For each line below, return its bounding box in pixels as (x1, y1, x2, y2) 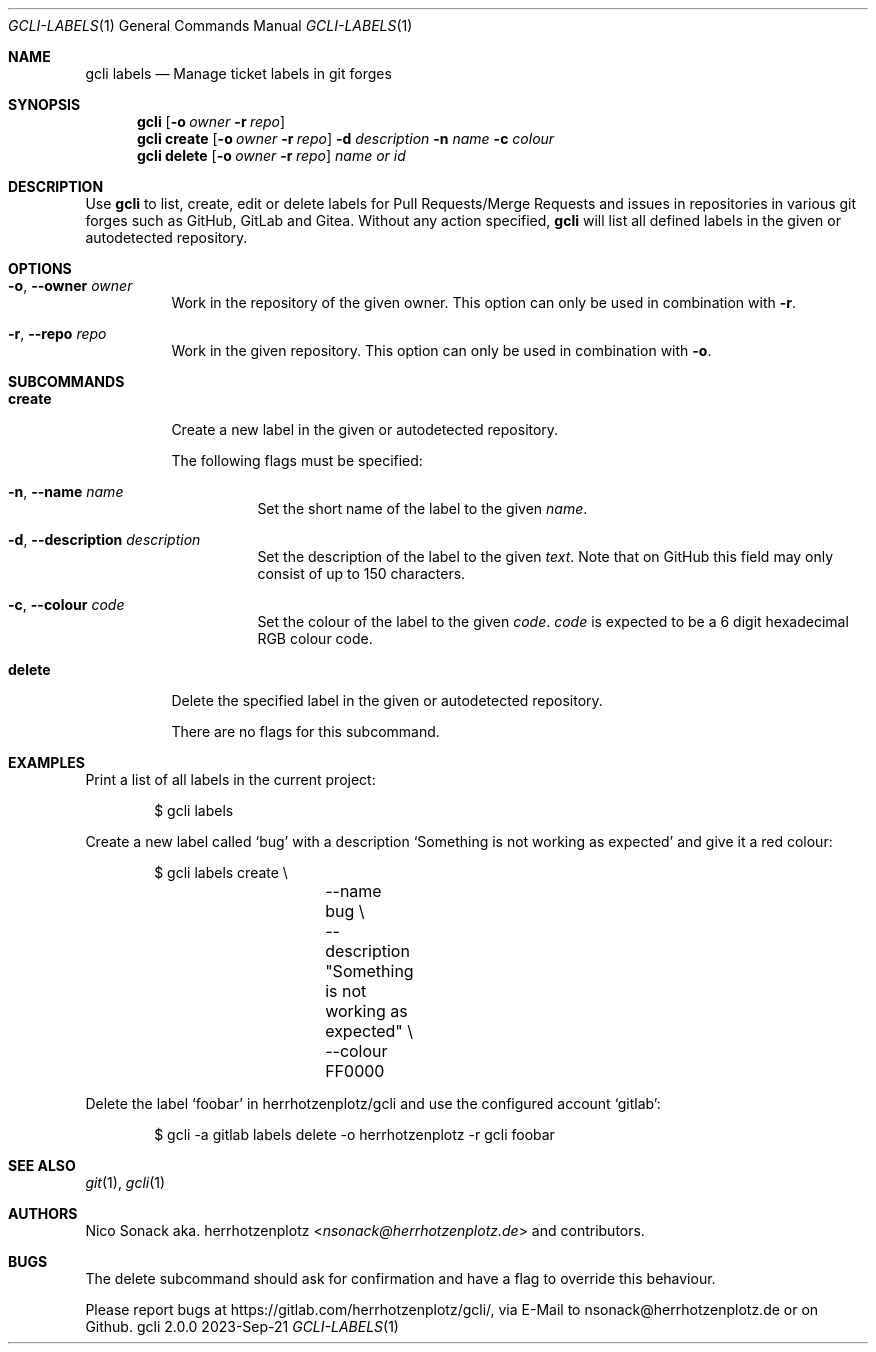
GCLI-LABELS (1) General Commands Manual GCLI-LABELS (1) (8, 17, 413, 34)
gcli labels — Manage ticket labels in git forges (85, 65, 392, 82)
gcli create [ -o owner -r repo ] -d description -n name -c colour (137, 130, 555, 147)
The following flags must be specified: (171, 452, 423, 469)
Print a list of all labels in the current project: (85, 771, 376, 788)
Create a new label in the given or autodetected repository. (171, 421, 559, 438)
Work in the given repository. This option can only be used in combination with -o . (171, 342, 712, 359)
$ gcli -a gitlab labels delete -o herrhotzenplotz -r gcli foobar (154, 1126, 555, 1143)
